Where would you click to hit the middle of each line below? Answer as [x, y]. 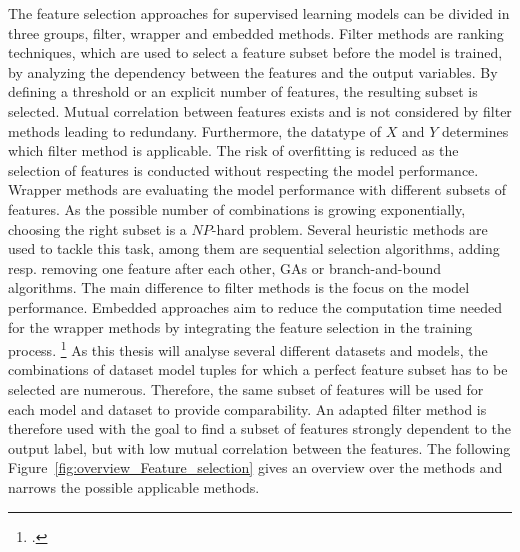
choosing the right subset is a [97, 228]
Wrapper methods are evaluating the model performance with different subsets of [257, 189]
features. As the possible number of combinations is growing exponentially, [237, 208]
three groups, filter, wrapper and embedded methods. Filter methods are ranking [256, 32]
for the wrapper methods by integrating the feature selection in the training [240, 326]
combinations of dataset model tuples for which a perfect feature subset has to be [258, 369]
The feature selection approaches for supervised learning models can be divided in [259, 13]
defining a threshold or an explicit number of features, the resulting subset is [243, 91]
